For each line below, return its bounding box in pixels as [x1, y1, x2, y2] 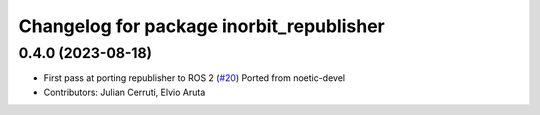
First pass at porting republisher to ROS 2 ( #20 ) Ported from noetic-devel [43, 72, 345, 84]
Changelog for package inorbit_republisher [18, 15, 385, 37]
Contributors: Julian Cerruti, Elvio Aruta [43, 86, 206, 98]
